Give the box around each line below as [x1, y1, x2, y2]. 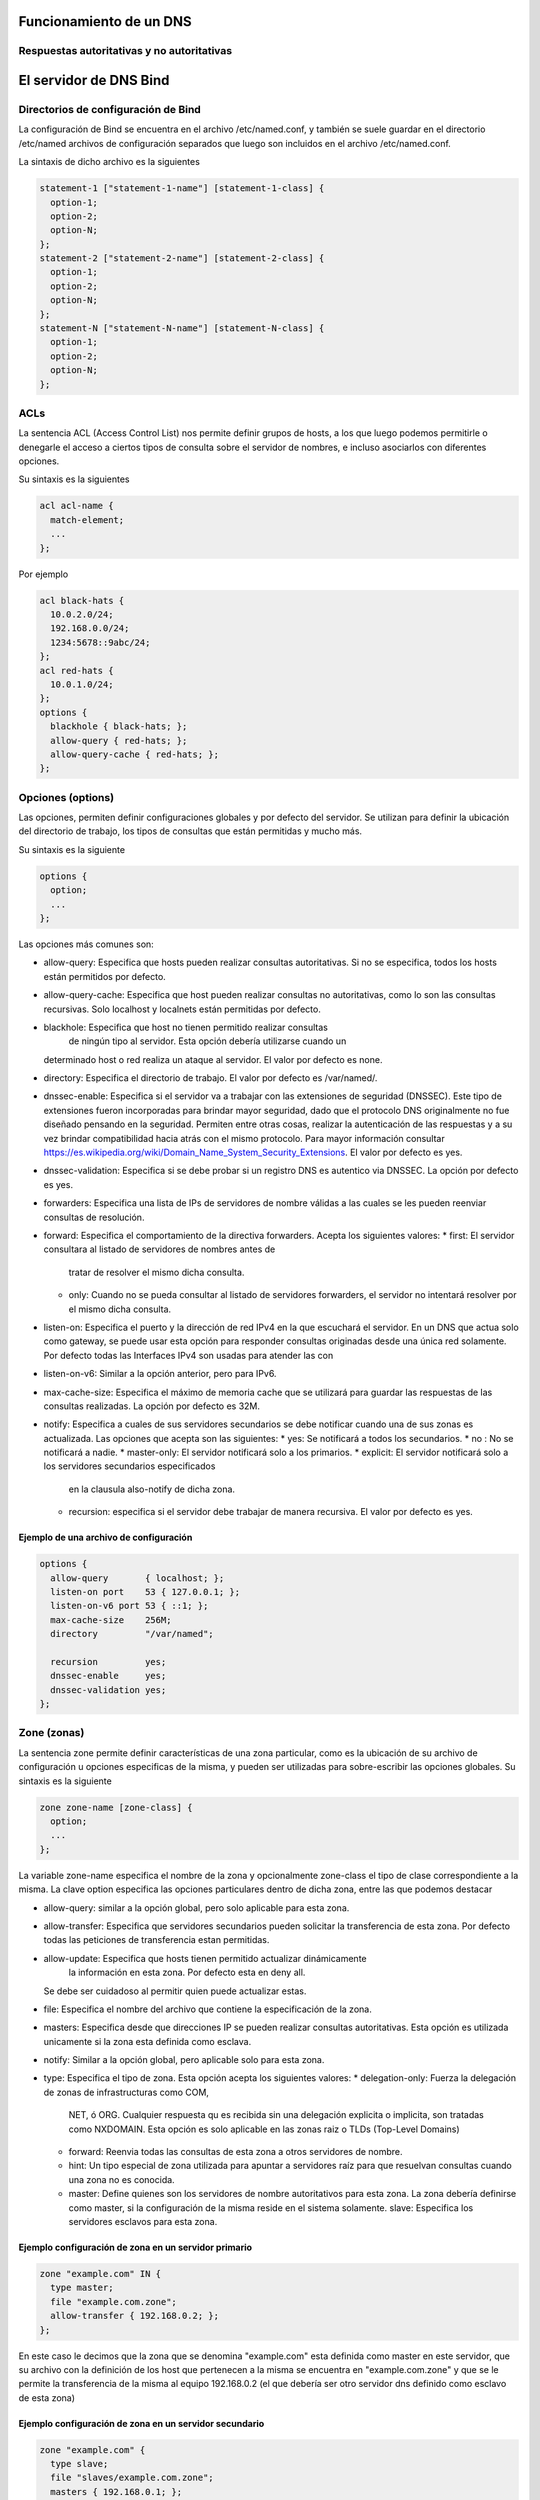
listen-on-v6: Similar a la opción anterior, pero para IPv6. [43, 1368, 277, 1380]
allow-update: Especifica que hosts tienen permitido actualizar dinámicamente [43, 1952, 367, 1964]
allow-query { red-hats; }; [50, 735, 188, 746]
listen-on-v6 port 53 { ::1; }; [50, 1600, 209, 1612]
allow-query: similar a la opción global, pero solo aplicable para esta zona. [43, 1901, 350, 1914]
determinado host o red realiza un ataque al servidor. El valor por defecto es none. [43, 1053, 383, 1065]
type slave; [50, 2458, 109, 2470]
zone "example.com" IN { [39, 2268, 162, 2279]
